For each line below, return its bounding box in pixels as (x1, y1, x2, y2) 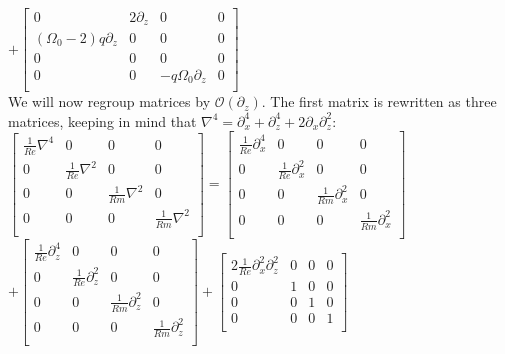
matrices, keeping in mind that (8, 110, 197, 131)
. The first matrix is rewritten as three (261, 91, 497, 112)
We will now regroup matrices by (8, 91, 211, 112)
